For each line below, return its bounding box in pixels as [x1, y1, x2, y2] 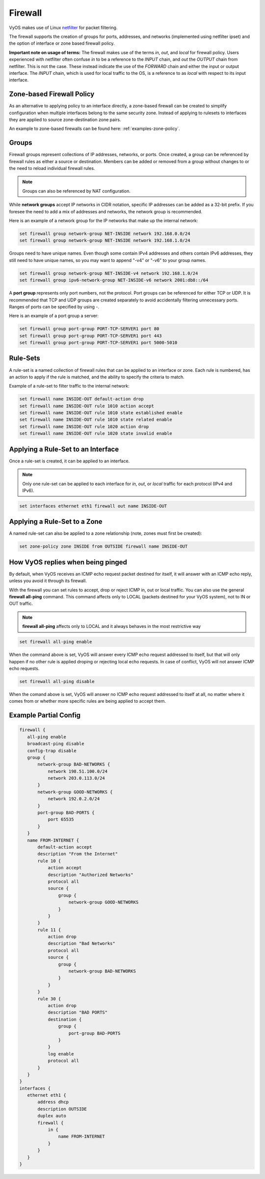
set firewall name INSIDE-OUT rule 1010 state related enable [19, 417, 172, 423]
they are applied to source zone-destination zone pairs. [9, 116, 121, 123]
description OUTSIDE [37, 1106, 87, 1112]
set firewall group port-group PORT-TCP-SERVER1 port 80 [19, 326, 159, 332]
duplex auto [37, 1113, 66, 1119]
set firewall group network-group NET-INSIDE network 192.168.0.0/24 [19, 230, 190, 236]
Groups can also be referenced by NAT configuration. [22, 188, 131, 194]
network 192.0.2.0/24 [48, 796, 100, 802]
